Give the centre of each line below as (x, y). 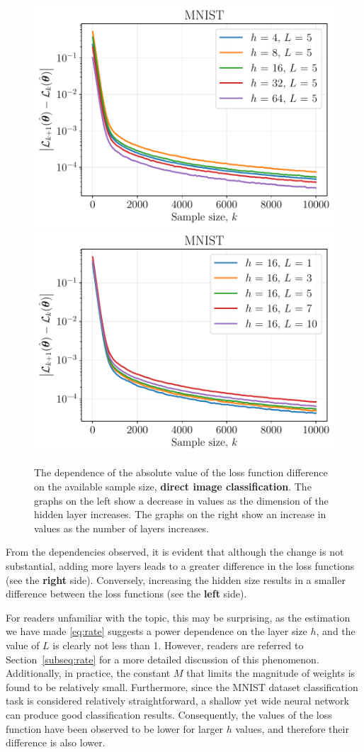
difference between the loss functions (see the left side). (126, 594)
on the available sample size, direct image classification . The (173, 487)
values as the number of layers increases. (122, 528)
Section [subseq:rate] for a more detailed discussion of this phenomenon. (163, 659)
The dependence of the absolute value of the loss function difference (181, 472)
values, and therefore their (292, 728)
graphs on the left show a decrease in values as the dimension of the (181, 500)
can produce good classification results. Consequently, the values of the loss (169, 714)
